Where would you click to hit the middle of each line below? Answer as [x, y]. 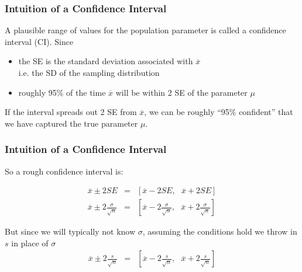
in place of [30, 243]
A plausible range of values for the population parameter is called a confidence [145, 30]
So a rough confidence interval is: [64, 171]
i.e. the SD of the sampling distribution [89, 72]
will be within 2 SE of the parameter [181, 92]
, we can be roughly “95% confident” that [219, 112]
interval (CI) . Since [39, 41]
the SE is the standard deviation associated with [106, 61]
